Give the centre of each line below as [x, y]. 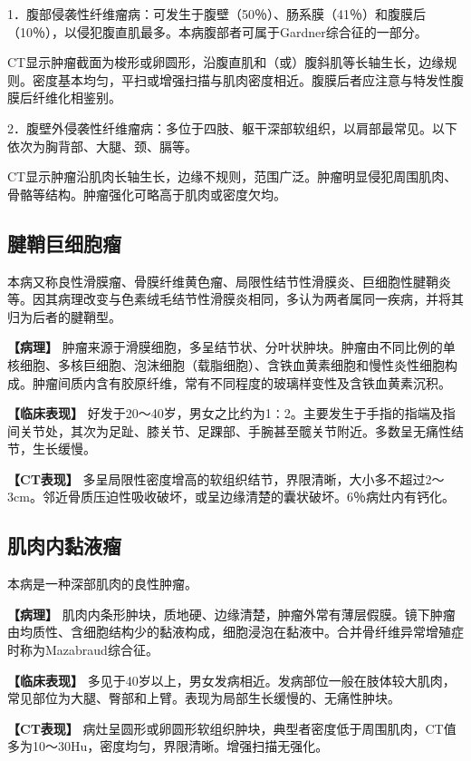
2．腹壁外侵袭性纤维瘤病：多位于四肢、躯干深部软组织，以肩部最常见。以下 [232, 127]
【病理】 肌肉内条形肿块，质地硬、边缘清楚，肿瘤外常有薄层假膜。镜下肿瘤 [231, 614]
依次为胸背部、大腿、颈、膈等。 [102, 146]
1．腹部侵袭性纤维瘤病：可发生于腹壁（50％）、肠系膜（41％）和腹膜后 [216, 14]
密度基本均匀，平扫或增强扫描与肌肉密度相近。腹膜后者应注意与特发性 [241, 79]
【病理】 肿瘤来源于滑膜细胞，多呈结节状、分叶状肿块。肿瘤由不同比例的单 [231, 347]
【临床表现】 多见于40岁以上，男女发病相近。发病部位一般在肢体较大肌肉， [231, 680]
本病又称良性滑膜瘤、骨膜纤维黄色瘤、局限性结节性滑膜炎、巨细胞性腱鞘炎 [229, 281]
